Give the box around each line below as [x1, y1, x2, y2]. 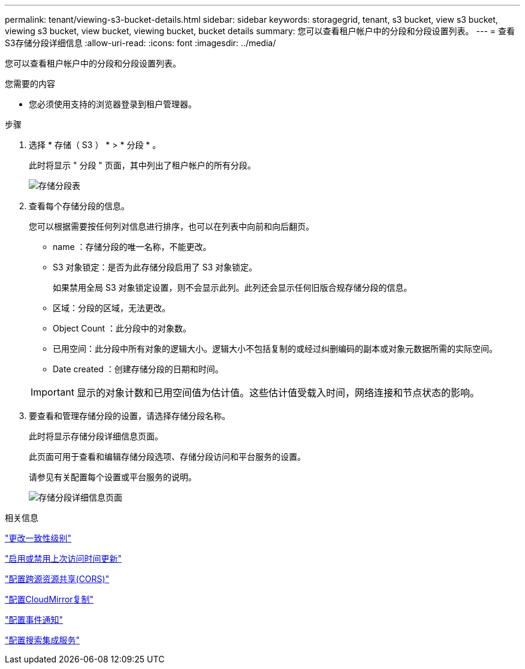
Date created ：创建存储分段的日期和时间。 [53, 364, 224, 374]
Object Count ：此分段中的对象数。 [53, 323, 192, 333]
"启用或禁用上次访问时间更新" [5, 553, 122, 563]
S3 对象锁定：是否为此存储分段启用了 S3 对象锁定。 [53, 262, 258, 272]
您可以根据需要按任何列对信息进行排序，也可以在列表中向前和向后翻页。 [29, 221, 314, 231]
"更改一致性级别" [5, 533, 72, 543]
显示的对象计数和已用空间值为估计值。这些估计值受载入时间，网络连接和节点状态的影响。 [76, 387, 479, 399]
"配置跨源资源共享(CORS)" [5, 574, 110, 584]
